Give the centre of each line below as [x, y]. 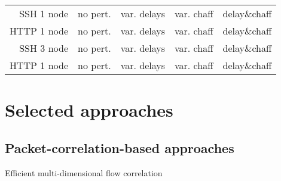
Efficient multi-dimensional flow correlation [84, 172]
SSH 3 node [44, 48]
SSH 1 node [44, 13]
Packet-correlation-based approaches [120, 147]
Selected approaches [89, 110]
